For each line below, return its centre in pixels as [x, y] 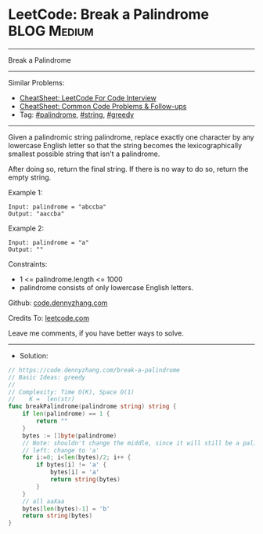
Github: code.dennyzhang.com [58, 303]
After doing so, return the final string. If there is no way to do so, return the [128, 169]
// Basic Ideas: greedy [47, 377]
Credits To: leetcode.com [49, 318]
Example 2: [26, 228]
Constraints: [28, 263]
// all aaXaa [43, 501]
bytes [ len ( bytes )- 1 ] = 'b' [66, 509]
